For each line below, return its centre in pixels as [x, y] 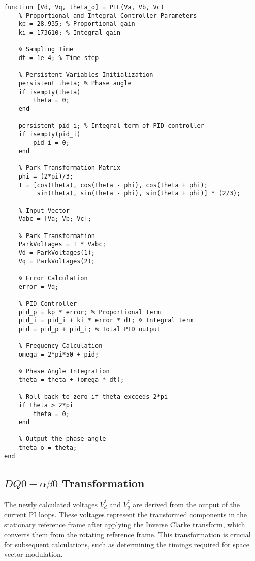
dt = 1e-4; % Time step [59, 58]
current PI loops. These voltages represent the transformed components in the [126, 514]
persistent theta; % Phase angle [75, 83]
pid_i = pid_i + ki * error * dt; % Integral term [106, 321]
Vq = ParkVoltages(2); [57, 261]
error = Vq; [39, 287]
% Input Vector [44, 210]
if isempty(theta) [50, 92]
